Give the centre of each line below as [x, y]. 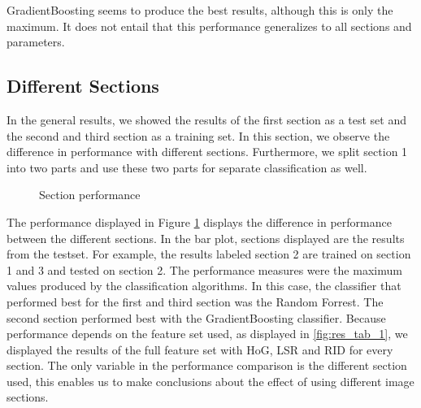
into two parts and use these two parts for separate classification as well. [187, 167]
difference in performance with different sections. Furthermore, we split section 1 [207, 152]
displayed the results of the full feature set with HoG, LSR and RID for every [200, 349]
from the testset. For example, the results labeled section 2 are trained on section [209, 254]
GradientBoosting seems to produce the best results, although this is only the [200, 10]
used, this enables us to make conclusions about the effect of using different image [210, 381]
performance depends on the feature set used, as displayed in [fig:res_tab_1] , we [207, 334]
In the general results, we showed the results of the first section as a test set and [207, 119]
